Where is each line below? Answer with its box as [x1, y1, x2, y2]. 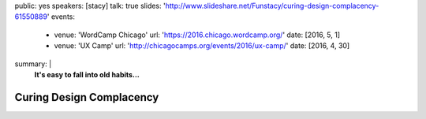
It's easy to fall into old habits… [34, 69, 140, 79]
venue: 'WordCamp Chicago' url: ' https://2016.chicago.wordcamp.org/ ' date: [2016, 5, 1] [54, 30, 341, 39]
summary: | [14, 59, 52, 69]
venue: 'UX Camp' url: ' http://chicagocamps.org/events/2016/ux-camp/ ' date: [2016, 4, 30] [54, 41, 350, 50]
